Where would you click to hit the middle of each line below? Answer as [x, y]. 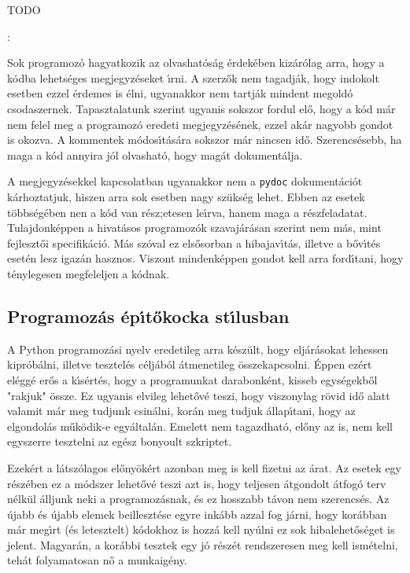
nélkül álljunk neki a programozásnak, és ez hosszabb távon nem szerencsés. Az [198, 499]
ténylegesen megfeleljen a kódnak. [89, 273]
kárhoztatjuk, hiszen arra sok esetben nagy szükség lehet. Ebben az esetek [186, 197]
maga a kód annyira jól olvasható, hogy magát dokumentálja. [155, 154]
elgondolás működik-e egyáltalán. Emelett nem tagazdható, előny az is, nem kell [200, 426]
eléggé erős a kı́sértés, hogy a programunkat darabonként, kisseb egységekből [192, 379]
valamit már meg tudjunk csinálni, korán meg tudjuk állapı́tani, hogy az [181, 411]
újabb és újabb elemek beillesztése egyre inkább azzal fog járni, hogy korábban [197, 514]
